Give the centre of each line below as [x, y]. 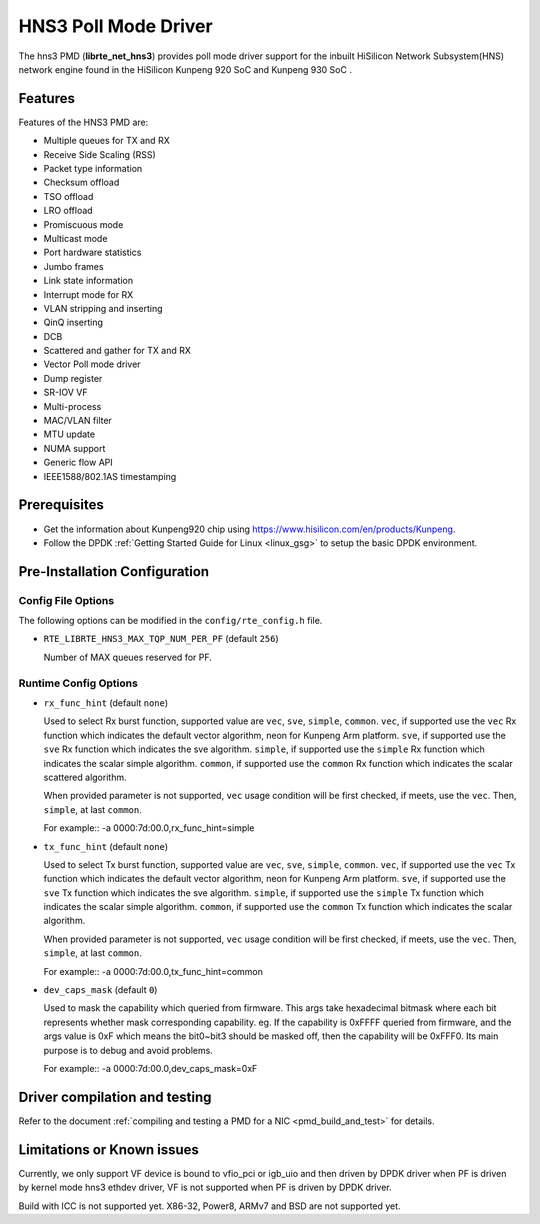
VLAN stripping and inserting [103, 308]
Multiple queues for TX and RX [106, 141]
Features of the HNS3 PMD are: [83, 122]
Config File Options [66, 600]
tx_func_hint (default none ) [106, 846]
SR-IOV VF [65, 392]
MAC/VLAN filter [77, 421]
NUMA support [74, 448]
